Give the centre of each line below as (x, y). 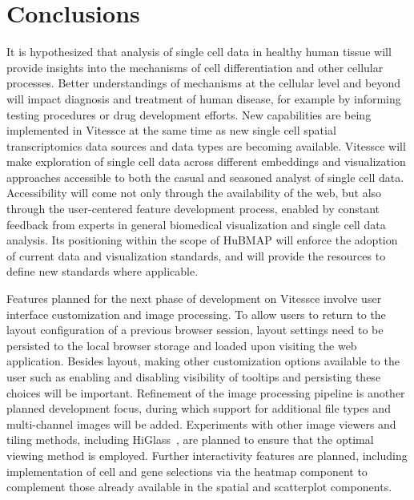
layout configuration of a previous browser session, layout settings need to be (195, 330)
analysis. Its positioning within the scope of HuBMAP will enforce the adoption (202, 240)
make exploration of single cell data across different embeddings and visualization (206, 161)
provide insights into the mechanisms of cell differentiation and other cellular (195, 67)
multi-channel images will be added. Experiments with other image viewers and (201, 423)
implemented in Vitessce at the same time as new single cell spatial (171, 130)
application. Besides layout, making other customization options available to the (203, 361)
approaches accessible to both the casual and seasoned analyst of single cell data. (205, 177)
